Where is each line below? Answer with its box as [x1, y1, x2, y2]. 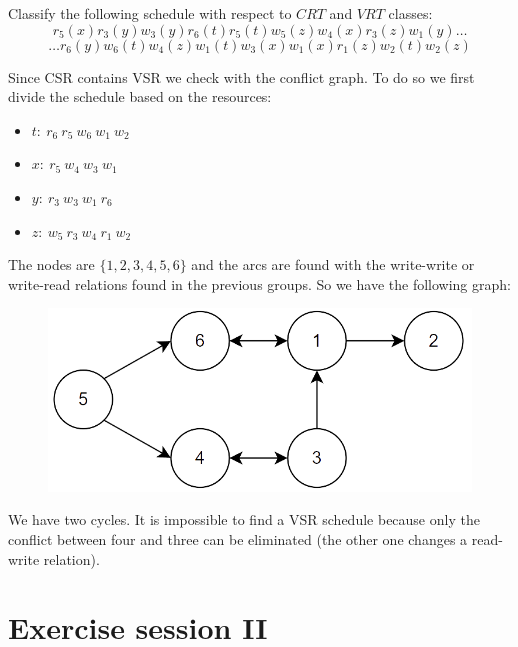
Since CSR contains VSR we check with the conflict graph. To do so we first [8, 66, 475, 87]
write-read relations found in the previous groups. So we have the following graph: [8, 273, 511, 294]
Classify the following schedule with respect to [8, 3, 292, 23]
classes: [388, 3, 433, 23]
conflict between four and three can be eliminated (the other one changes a [8, 528, 468, 549]
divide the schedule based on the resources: [8, 86, 272, 107]
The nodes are [8, 254, 95, 275]
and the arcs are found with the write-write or [191, 254, 475, 275]
